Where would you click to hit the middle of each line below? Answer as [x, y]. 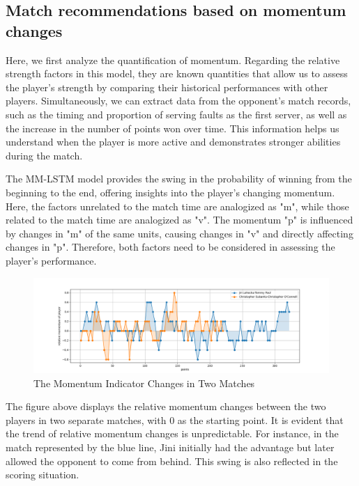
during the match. [44, 155]
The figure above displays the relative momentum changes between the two [166, 406]
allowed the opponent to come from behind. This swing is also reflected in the [172, 461]
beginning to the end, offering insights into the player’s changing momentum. [170, 192]
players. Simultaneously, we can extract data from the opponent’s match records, [178, 101]
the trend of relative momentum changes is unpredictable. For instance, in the [172, 433]
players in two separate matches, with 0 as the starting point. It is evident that [175, 420]
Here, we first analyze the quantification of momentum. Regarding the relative [173, 60]
